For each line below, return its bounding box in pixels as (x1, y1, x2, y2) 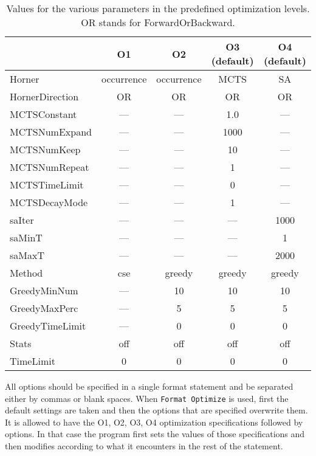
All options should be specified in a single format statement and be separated (5, 380, 294, 392)
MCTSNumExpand (10, 125, 92, 139)
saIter (10, 213, 34, 227)
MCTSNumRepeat (10, 160, 89, 174)
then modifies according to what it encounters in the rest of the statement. (5, 440, 283, 452)
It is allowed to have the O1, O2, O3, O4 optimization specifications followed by (5, 415, 303, 428)
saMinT (10, 230, 43, 244)
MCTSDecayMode (10, 195, 88, 209)
